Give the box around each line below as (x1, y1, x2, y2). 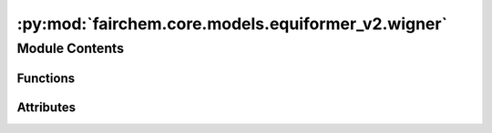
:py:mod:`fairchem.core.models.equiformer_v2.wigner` (16, 14, 448, 34)
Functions (16, 70, 76, 86)
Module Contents (16, 40, 125, 56)
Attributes (16, 99, 77, 115)
